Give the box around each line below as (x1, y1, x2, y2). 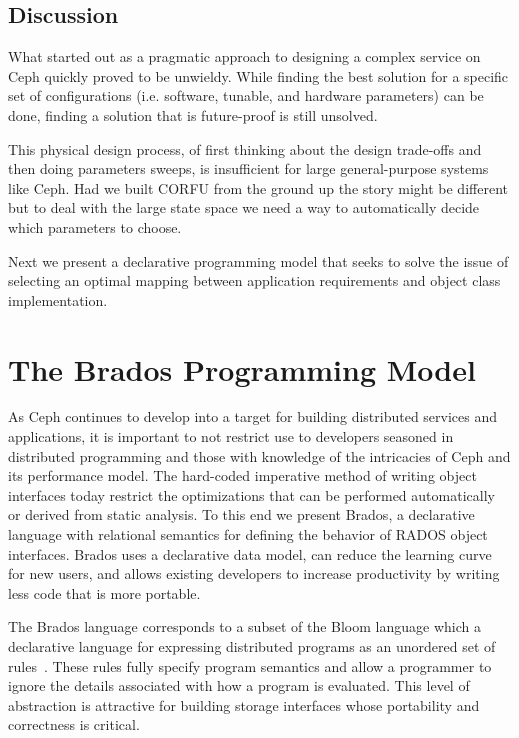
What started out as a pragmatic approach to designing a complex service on (8, 46, 481, 67)
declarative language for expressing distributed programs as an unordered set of (8, 635, 496, 656)
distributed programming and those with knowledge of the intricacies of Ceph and (8, 445, 511, 466)
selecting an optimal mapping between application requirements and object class (8, 270, 501, 291)
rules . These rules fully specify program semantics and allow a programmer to (8, 655, 492, 676)
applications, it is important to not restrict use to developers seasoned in (8, 426, 454, 447)
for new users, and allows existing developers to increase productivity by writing (8, 563, 500, 584)
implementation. (8, 289, 108, 310)
